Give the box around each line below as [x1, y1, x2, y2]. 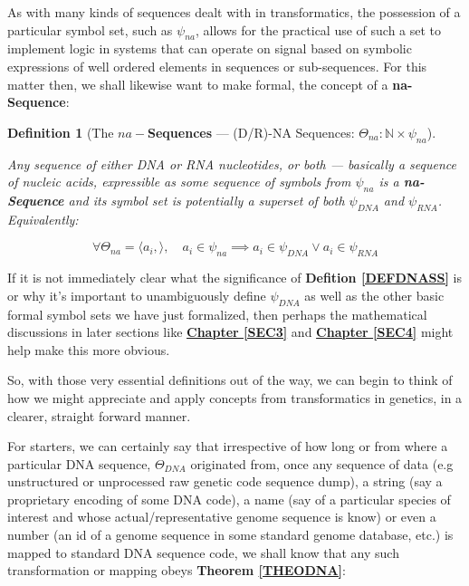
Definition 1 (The [7, 122, 114, 141]
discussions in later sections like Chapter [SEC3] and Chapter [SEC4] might [7, 322, 454, 341]
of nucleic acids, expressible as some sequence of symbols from [7, 172, 351, 191]
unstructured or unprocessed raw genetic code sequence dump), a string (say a [7, 472, 443, 491]
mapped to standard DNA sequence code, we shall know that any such [7, 543, 399, 562]
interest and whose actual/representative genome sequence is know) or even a [7, 507, 436, 526]
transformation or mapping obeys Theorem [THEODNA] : [7, 561, 346, 580]
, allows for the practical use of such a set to [196, 20, 442, 39]
